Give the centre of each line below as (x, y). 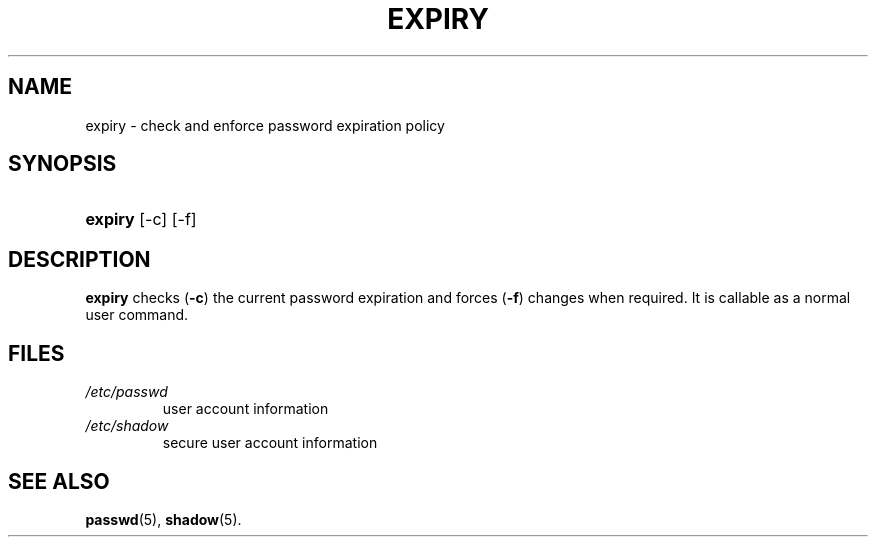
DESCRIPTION (79, 259)
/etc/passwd (126, 392)
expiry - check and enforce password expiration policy (265, 125)
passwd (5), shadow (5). (163, 519)
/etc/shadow (127, 426)
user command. (137, 315)
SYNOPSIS (62, 164)
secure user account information (270, 443)
